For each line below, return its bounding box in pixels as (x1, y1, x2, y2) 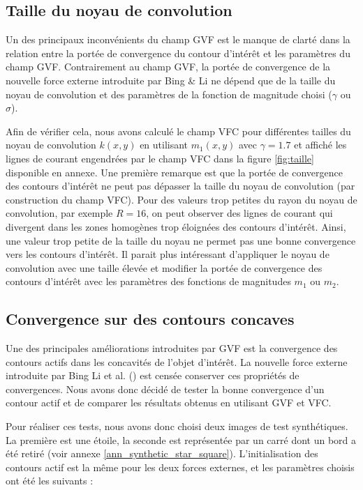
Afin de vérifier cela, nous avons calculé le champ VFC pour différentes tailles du (6, 123, 351, 138)
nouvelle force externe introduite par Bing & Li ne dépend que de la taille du (6, 72, 336, 87)
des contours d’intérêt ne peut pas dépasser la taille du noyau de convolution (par (6, 178, 355, 193)
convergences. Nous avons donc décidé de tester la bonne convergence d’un (6, 381, 325, 396)
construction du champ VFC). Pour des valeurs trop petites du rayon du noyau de (6, 192, 357, 206)
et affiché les (294, 137, 347, 152)
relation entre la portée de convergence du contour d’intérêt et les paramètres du (6, 45, 350, 60)
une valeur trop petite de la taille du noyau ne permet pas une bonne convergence (6, 233, 356, 247)
